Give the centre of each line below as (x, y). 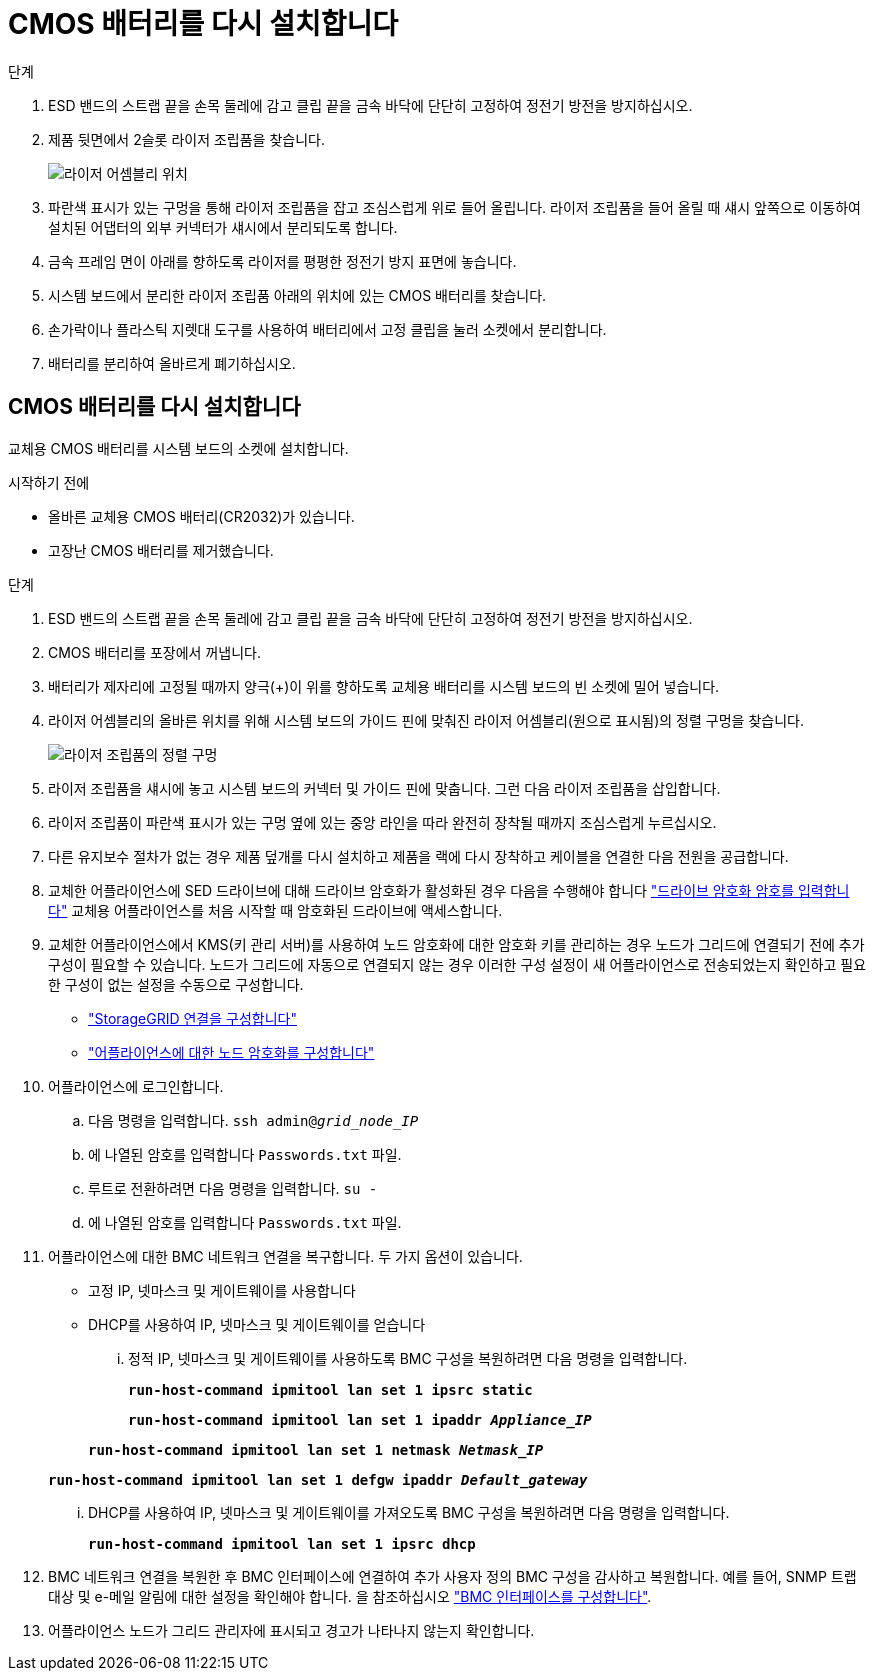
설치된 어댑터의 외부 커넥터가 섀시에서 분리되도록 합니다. (223, 227)
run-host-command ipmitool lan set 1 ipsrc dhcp (282, 1543)
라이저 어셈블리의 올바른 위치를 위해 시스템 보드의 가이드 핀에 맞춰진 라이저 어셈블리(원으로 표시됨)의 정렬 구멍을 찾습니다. (426, 720)
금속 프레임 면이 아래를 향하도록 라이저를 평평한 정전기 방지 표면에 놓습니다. (282, 261)
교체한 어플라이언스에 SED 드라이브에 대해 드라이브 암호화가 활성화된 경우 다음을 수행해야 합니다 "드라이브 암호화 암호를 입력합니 (449, 890)
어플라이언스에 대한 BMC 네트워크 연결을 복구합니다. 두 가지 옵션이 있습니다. (285, 1256)
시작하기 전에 (49, 482)
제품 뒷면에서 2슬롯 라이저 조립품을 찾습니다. (186, 139)
